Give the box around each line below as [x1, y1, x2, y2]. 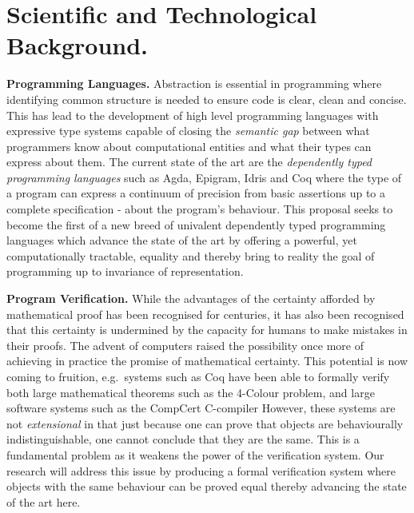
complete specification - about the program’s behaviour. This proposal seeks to [6, 201, 393, 217]
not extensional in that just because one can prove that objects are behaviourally [6, 415, 404, 431]
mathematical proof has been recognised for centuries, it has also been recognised [6, 305, 404, 322]
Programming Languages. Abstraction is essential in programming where [6, 75, 382, 92]
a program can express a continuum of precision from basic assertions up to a [6, 185, 386, 201]
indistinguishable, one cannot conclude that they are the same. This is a [6, 431, 360, 447]
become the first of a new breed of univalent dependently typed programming [6, 216, 386, 233]
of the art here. [6, 493, 81, 510]
